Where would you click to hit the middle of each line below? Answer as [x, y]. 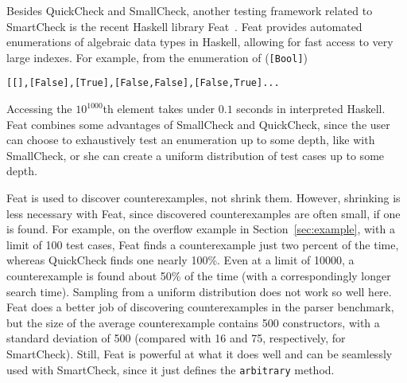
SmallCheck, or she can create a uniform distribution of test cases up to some [196, 155]
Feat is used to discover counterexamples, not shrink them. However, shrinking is [203, 198]
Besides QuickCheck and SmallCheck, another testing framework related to [190, 10]
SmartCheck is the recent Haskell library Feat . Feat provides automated [184, 26]
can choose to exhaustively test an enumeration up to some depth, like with [191, 140]
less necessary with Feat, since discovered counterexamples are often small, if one [203, 213]
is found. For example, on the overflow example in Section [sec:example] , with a [201, 229]
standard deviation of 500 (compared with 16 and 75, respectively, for [176, 338]
